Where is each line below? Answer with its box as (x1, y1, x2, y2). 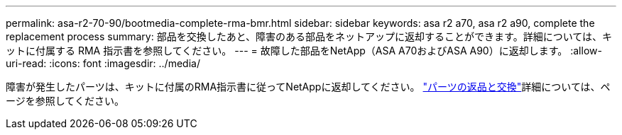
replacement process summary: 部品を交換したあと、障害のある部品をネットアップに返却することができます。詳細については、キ (6, 30, 613, 42)
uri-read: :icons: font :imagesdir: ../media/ (6, 57, 200, 69)
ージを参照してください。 (6, 95, 124, 107)
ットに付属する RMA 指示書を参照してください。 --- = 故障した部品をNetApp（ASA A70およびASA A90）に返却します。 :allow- (6, 45, 602, 57)
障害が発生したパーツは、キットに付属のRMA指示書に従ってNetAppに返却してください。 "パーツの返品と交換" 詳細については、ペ (6, 81, 611, 93)
